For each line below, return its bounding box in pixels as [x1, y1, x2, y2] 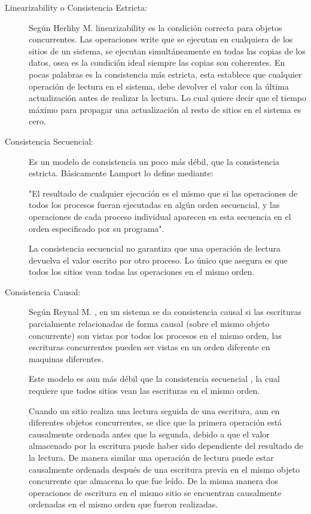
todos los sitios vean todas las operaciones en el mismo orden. [29, 265, 255, 278]
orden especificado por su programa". [29, 222, 164, 234]
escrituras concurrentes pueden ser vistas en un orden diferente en [29, 341, 270, 353]
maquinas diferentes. [29, 352, 104, 365]
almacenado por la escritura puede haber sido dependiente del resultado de [29, 439, 303, 452]
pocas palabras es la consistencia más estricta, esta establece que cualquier [29, 68, 302, 80]
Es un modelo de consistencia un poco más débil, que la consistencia [29, 155, 280, 167]
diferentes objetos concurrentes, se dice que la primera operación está [29, 416, 282, 429]
